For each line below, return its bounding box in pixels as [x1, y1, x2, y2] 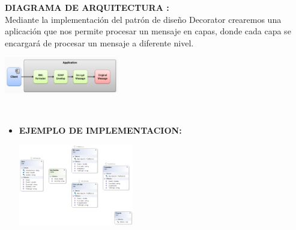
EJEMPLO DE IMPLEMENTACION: [19, 123, 182, 136]
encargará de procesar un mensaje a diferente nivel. [5, 36, 194, 49]
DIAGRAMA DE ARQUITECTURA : [5, 1, 169, 13]
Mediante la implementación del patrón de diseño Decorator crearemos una [5, 13, 282, 25]
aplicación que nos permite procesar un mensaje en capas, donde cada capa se [5, 25, 291, 37]
